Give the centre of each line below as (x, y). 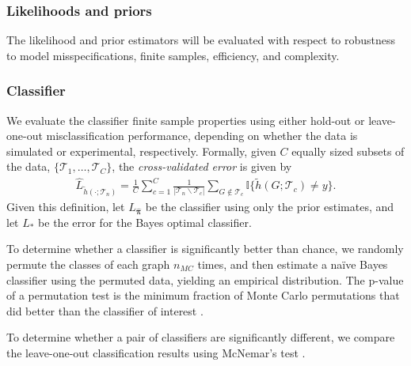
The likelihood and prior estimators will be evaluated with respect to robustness (201, 40)
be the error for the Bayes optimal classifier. (145, 222)
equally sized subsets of (348, 151)
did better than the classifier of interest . (105, 310)
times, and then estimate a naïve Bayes (293, 264)
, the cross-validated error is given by (202, 166)
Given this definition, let (66, 207)
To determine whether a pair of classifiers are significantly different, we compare (201, 337)
